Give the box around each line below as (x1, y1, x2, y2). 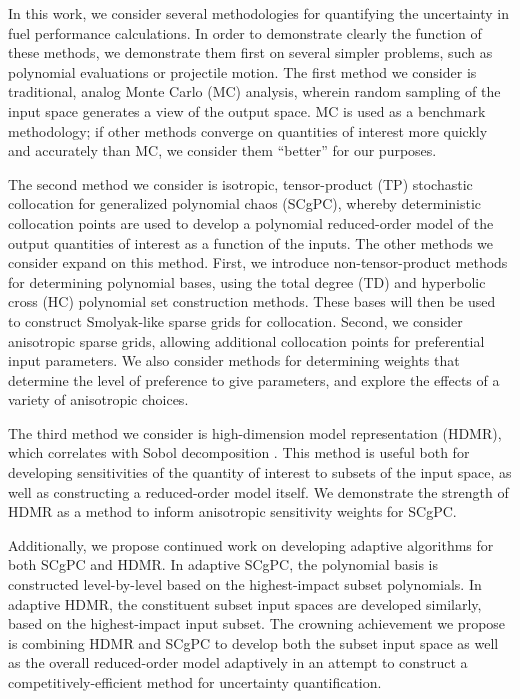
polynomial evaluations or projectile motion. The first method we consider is (8, 61, 477, 82)
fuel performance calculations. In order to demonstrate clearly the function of (8, 22, 482, 43)
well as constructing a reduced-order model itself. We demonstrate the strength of (8, 481, 509, 502)
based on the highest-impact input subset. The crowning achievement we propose (8, 613, 506, 634)
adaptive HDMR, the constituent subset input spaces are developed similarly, (8, 593, 482, 614)
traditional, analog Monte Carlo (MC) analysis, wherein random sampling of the (8, 81, 501, 102)
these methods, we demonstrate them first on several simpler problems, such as (8, 42, 493, 63)
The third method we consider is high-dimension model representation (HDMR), (8, 422, 502, 443)
